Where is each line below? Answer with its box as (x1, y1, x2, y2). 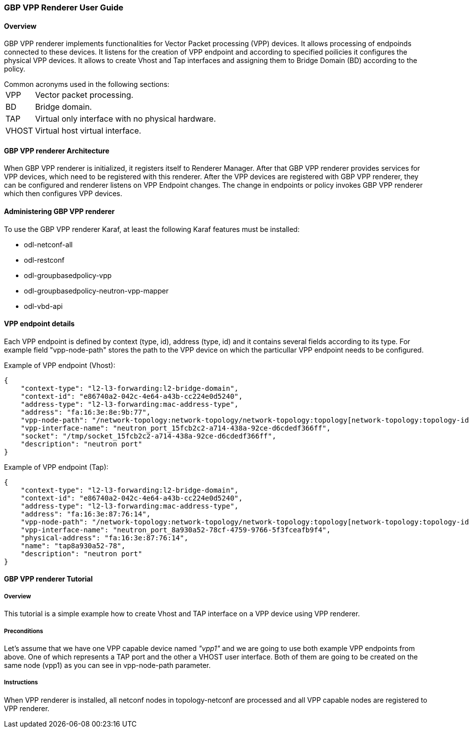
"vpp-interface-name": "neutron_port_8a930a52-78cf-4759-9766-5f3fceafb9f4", (20, 525, 331, 534)
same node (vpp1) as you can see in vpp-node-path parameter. (4, 661, 211, 670)
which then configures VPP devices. (4, 189, 122, 198)
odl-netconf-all (24, 240, 73, 249)
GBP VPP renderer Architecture (4, 146, 110, 155)
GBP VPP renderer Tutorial (4, 575, 93, 584)
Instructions (4, 679, 38, 686)
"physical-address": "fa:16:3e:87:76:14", (20, 533, 188, 542)
